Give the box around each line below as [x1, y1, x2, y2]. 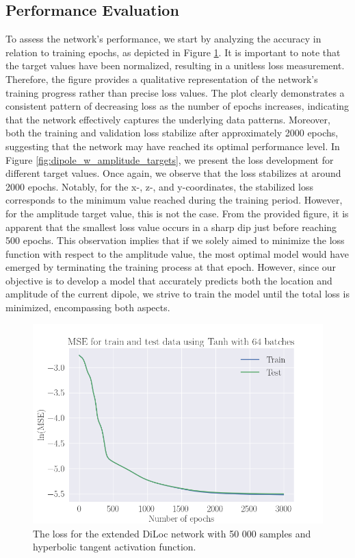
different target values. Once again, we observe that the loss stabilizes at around [5, 166, 341, 180]
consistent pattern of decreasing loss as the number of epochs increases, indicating [5, 99, 350, 113]
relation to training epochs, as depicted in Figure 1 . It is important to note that [5, 45, 341, 59]
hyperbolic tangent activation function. [33, 539, 196, 554]
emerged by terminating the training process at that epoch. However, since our [5, 260, 337, 274]
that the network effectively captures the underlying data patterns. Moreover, [5, 112, 330, 126]
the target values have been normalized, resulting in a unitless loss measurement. [5, 58, 345, 73]
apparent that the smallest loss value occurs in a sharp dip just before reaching [5, 219, 337, 234]
